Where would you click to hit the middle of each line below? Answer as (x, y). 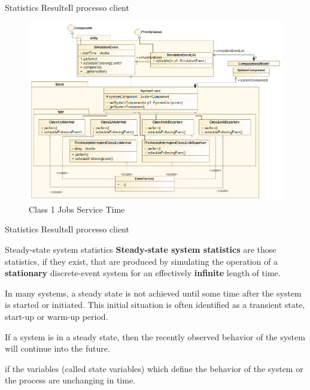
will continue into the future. (57, 348)
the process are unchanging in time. (70, 380)
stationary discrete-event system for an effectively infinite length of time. (143, 273)
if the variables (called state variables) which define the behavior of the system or (154, 368)
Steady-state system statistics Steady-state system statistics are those (141, 250)
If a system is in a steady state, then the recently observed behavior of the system (155, 336)
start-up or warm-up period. (57, 316)
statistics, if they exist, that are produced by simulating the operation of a (141, 261)
